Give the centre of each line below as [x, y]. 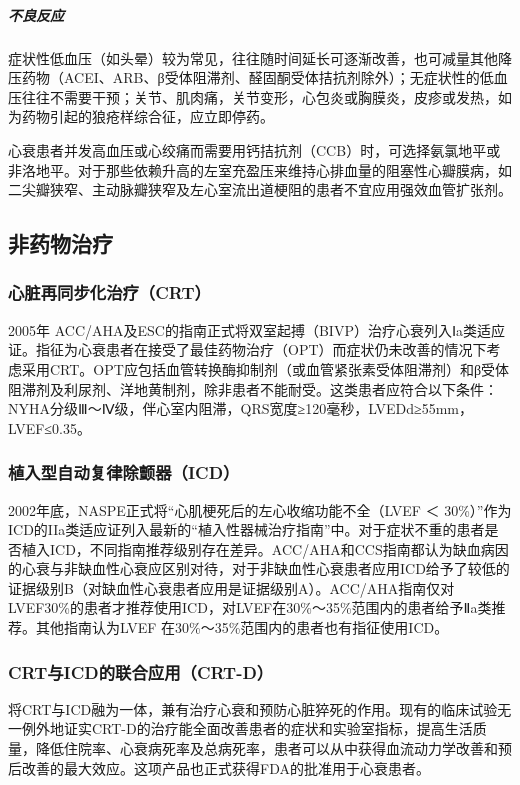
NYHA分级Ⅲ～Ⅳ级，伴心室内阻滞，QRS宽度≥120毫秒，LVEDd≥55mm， [240, 408]
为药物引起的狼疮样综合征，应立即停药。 [141, 116]
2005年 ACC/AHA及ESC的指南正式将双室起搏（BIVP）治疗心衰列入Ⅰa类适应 [257, 329]
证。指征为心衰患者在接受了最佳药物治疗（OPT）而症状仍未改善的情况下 [247, 349]
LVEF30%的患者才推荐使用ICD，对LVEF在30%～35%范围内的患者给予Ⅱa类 [250, 607]
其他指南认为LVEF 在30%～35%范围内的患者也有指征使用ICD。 [242, 627]
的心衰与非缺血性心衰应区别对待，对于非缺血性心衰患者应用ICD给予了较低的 [259, 568]
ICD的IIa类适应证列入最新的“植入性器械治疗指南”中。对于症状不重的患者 [246, 529]
